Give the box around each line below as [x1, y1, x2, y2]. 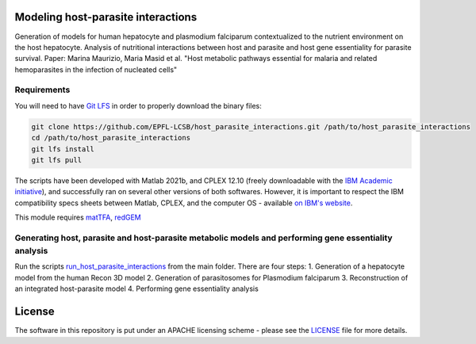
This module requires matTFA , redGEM [14, 212, 142, 222]
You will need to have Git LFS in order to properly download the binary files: [14, 101, 262, 110]
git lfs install [31, 144, 95, 154]
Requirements [14, 84, 71, 95]
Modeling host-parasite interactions [14, 10, 198, 24]
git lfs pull [31, 155, 83, 164]
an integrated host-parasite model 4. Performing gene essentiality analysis [14, 284, 259, 293]
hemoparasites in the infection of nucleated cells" [14, 64, 178, 75]
